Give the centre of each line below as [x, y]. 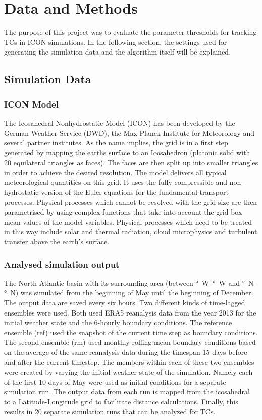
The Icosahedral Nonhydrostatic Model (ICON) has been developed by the [120, 122]
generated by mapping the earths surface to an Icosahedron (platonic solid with [127, 152]
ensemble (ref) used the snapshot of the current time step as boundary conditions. [131, 332]
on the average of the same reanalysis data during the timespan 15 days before [126, 352]
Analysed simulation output [62, 264]
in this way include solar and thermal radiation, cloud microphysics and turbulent [131, 231]
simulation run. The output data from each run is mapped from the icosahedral [127, 391]
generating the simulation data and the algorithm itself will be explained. [118, 52]
